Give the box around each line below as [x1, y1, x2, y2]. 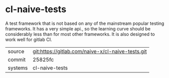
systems [8, 64, 28, 71]
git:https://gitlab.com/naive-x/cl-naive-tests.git [32, 48, 147, 55]
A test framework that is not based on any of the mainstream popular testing [5, 20, 164, 26]
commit [8, 56, 26, 63]
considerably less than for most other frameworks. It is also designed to [5, 31, 155, 37]
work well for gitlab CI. [5, 36, 52, 43]
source [8, 48, 24, 55]
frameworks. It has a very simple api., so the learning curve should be [5, 25, 151, 31]
